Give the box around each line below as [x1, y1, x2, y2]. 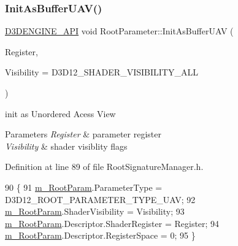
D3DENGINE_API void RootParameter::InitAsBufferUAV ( [5, 25, 234, 37]
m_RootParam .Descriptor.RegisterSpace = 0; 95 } [5, 229, 196, 242]
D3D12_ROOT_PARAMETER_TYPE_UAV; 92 [5, 193, 196, 206]
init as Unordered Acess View [5, 107, 116, 120]
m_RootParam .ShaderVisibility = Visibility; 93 [5, 205, 185, 218]
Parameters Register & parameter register [5, 128, 161, 140]
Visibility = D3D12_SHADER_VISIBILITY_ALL [5, 66, 198, 79]
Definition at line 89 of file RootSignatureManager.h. [5, 160, 204, 173]
